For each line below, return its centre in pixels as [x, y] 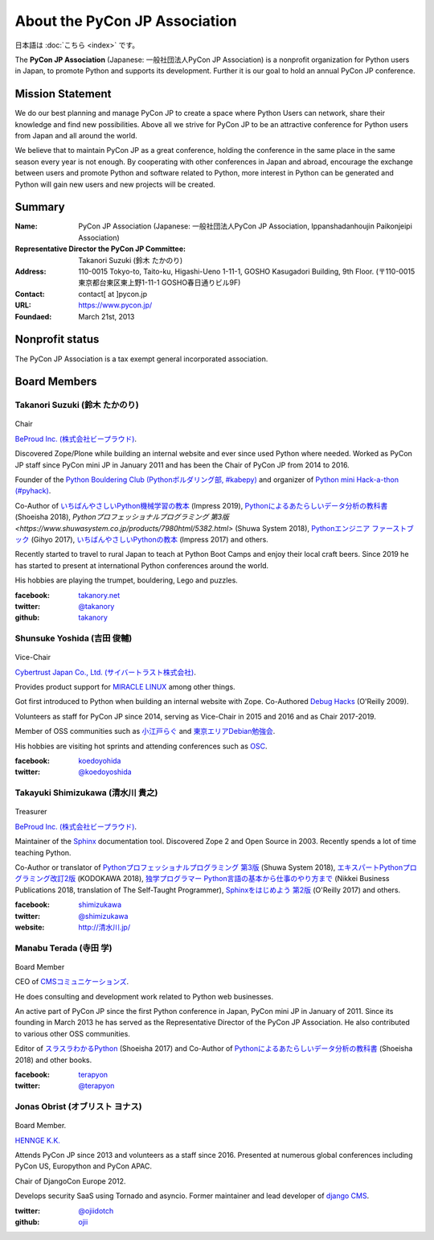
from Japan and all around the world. [76, 136]
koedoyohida [100, 761]
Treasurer [31, 812]
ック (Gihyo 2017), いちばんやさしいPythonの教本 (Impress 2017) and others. [141, 540]
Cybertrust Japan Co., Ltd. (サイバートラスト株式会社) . [105, 672]
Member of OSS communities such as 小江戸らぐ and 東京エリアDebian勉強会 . [145, 731]
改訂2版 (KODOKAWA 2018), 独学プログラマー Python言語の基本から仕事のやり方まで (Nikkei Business [219, 879]
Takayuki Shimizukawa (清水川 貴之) [86, 793]
